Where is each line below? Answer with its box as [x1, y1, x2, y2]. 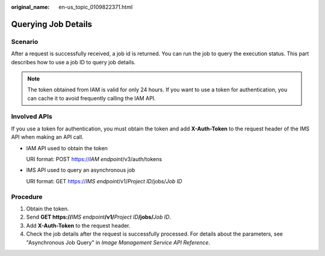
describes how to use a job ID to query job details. [11, 58, 136, 66]
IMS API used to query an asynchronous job [26, 166, 135, 174]
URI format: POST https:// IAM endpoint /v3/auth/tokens [26, 156, 162, 163]
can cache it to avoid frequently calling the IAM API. [27, 94, 156, 102]
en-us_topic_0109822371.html [58, 4, 133, 10]
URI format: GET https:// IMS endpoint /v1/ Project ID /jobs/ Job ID [26, 177, 182, 184]
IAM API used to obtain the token [26, 144, 108, 151]
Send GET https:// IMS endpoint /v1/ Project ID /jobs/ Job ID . [26, 213, 172, 221]
